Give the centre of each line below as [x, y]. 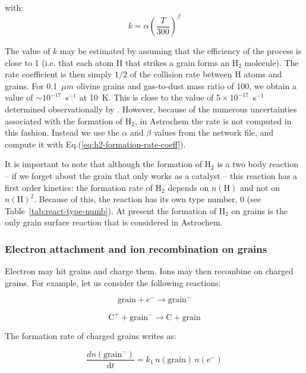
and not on [260, 187]
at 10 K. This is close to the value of [146, 97]
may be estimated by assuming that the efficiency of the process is [181, 51]
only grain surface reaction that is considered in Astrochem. [114, 222]
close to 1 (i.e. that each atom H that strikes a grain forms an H [122, 62]
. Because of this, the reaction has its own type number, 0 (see [148, 199]
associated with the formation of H [68, 120]
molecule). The [272, 62]
